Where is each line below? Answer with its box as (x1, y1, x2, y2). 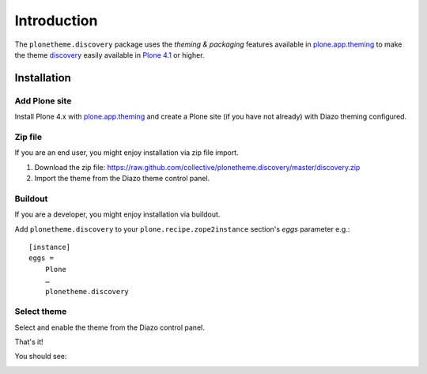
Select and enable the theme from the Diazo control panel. (14, 323, 205, 332)
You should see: (14, 352, 67, 361)
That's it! (14, 337, 43, 347)
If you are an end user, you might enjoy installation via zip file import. (14, 148, 239, 157)
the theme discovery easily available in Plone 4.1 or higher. (14, 50, 205, 59)
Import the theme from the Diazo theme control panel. (34, 174, 210, 183)
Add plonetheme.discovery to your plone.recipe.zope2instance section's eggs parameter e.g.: (14, 224, 350, 233)
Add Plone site (14, 95, 72, 106)
